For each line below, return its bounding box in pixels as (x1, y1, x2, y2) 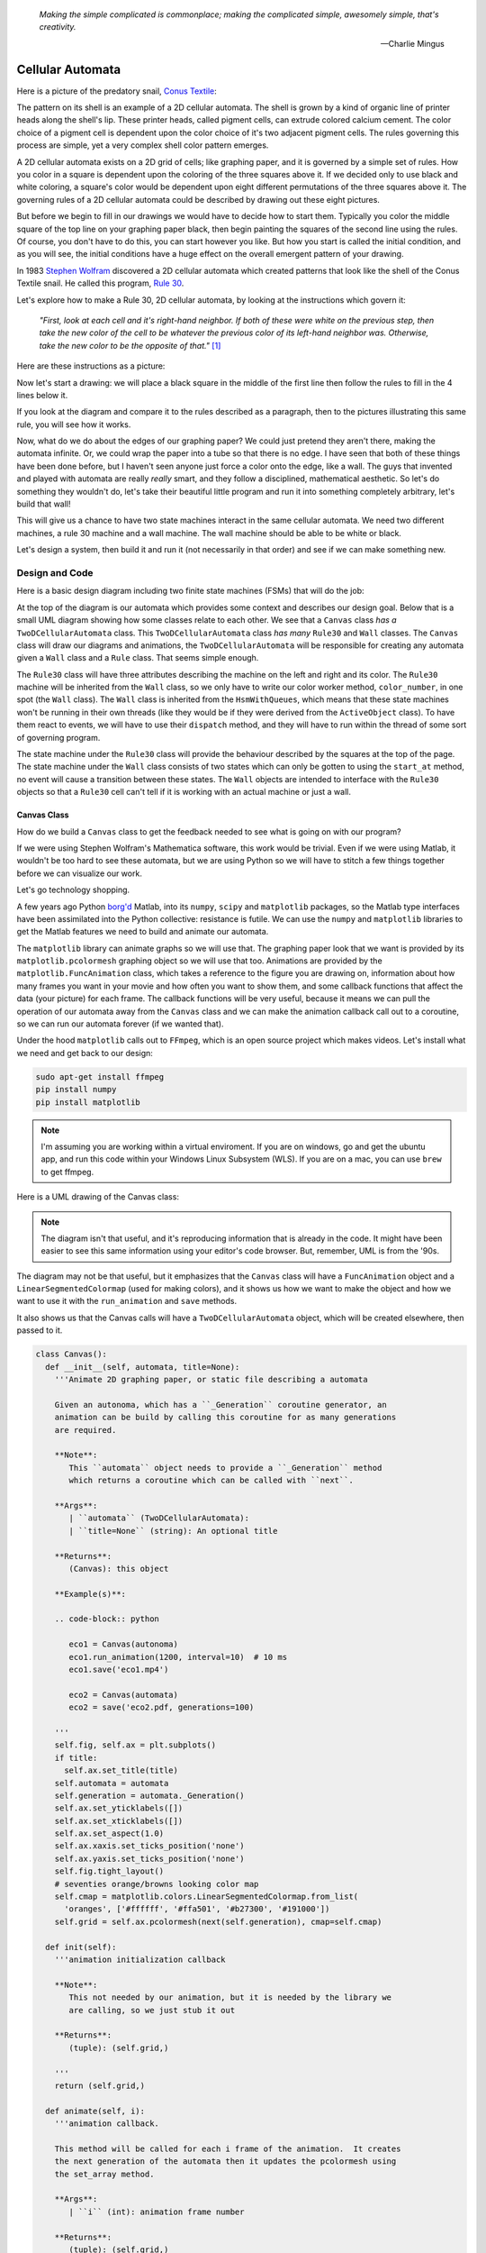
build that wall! (16, 498, 71, 509)
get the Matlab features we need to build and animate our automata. (16, 926, 269, 937)
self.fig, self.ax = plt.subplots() (54, 1740, 216, 1750)
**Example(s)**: (54, 1589, 126, 1599)
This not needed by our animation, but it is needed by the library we (68, 1993, 391, 2002)
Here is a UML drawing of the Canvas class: (16, 1191, 180, 1202)
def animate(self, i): (45, 2105, 146, 2116)
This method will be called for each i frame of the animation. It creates (54, 2143, 401, 2154)
